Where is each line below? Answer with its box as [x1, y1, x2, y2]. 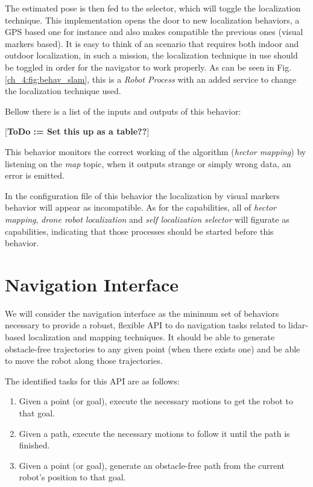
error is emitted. [5, 169, 65, 182]
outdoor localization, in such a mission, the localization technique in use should [5, 49, 298, 62]
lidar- [288, 319, 308, 331]
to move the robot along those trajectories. [5, 354, 163, 367]
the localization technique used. [5, 84, 121, 97]
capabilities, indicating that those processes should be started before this [5, 224, 274, 237]
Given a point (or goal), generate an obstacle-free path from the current [19, 459, 285, 471]
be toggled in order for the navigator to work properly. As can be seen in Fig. [5, 60, 292, 73]
